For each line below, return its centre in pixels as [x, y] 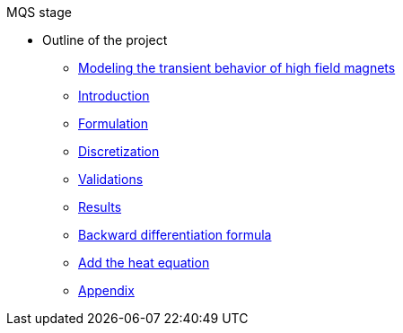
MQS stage [39, 12]
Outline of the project [105, 40]
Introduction [114, 96]
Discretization [119, 151]
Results [100, 207]
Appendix [106, 290]
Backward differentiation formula [175, 235]
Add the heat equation [144, 263]
